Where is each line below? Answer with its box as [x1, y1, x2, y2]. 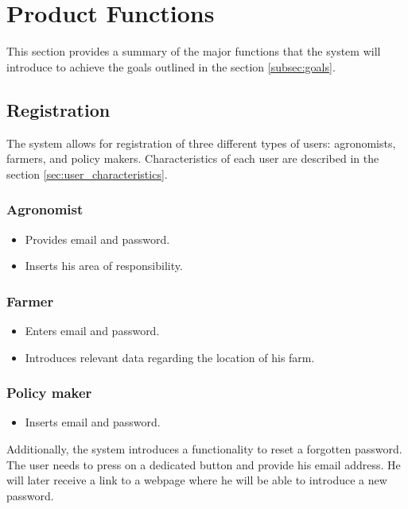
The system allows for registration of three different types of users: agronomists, [6, 134, 396, 151]
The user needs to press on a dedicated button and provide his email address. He [6, 456, 401, 472]
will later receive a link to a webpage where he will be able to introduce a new [6, 472, 387, 488]
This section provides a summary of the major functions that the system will [6, 43, 381, 60]
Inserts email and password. [25, 414, 161, 430]
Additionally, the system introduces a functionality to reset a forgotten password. [6, 440, 402, 457]
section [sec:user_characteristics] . [6, 165, 168, 182]
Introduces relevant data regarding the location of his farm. [25, 349, 315, 365]
